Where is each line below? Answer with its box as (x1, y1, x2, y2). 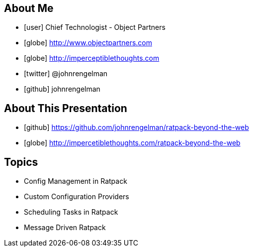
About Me (4, 2, 54, 14)
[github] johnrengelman (24, 85, 100, 94)
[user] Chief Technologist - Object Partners (24, 23, 166, 32)
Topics (4, 155, 38, 168)
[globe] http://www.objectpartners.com (24, 38, 152, 47)
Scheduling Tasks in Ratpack (24, 208, 118, 217)
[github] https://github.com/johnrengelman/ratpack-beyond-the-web (24, 123, 249, 132)
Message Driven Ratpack (24, 223, 106, 232)
